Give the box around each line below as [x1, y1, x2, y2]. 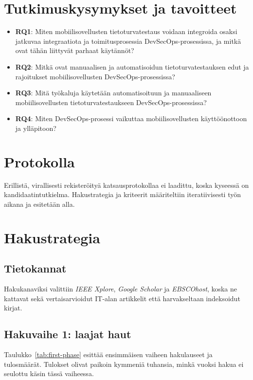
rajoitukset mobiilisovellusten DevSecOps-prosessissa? [15, 71, 175, 81]
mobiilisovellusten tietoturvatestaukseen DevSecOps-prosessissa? [15, 97, 207, 107]
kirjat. [4, 303, 22, 313]
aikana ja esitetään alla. [4, 199, 75, 209]
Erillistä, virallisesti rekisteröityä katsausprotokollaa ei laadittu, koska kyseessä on [4, 180, 249, 190]
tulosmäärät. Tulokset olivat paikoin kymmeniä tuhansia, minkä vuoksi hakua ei [4, 359, 244, 369]
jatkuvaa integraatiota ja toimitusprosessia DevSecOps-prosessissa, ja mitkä [15, 36, 241, 46]
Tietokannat [4, 261, 67, 276]
